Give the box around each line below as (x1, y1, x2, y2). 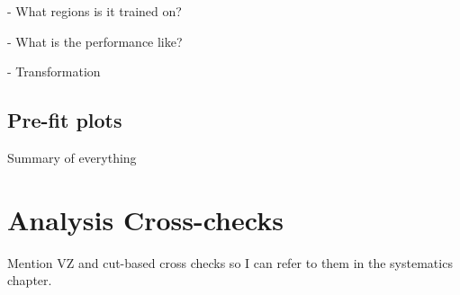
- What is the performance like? (7, 31, 183, 50)
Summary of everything (7, 147, 137, 166)
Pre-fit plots (7, 106, 122, 134)
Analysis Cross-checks (7, 201, 284, 237)
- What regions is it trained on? (7, 2, 182, 20)
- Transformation (7, 62, 101, 81)
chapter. (7, 271, 52, 290)
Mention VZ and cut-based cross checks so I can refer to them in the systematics (7, 253, 453, 272)
